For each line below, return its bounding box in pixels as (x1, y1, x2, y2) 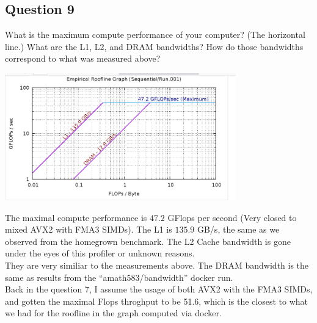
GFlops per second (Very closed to (167, 211, 297, 223)
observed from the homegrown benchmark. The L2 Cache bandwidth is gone (5, 234, 291, 247)
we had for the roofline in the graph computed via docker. (5, 307, 222, 319)
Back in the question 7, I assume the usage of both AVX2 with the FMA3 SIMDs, (5, 283, 313, 296)
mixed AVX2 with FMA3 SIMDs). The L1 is (5, 223, 172, 236)
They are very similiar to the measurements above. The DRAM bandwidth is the (5, 259, 309, 272)
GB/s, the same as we (197, 223, 280, 236)
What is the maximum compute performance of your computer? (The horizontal (5, 28, 305, 41)
